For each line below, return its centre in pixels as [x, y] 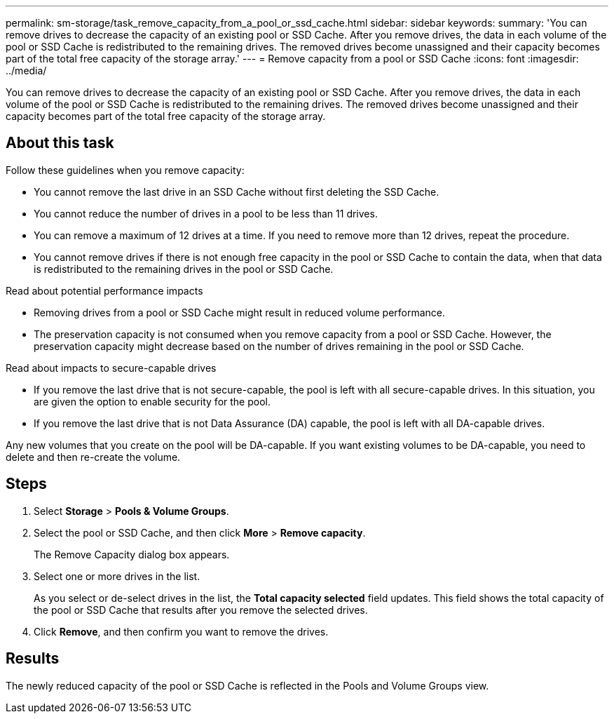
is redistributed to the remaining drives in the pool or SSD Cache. [184, 269]
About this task [60, 143]
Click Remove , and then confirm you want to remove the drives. [181, 631]
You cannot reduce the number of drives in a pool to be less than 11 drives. [206, 213]
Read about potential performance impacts [104, 290]
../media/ [26, 70]
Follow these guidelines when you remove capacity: [125, 170]
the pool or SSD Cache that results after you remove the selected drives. [201, 610]
